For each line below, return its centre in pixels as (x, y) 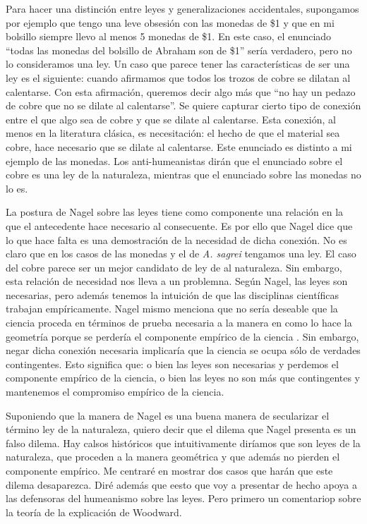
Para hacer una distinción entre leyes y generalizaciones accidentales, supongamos (182, 8)
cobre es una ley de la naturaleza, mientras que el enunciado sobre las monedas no (183, 175)
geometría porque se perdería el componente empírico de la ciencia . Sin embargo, (182, 336)
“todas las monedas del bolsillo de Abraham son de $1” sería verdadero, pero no (179, 50)
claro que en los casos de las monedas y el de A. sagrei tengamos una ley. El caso (181, 254)
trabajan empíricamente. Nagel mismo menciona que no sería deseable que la (172, 309)
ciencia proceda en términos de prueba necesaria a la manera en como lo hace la (179, 323)
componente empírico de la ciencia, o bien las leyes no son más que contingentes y (183, 378)
